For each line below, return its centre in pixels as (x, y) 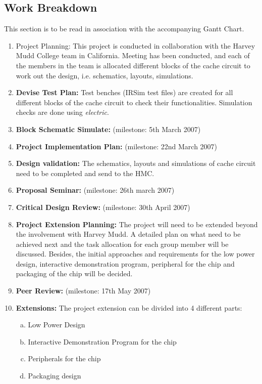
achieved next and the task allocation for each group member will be (122, 244)
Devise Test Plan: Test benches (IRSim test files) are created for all (124, 92)
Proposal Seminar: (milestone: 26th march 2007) (95, 190)
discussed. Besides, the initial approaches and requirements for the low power (135, 254)
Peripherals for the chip (64, 358)
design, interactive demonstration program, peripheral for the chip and (125, 263)
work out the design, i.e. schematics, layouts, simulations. (104, 75)
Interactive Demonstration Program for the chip (102, 341)
